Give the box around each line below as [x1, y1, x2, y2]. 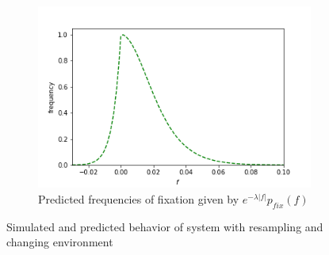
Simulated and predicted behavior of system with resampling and [6, 218, 323, 234]
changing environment [6, 234, 113, 250]
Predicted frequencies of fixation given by [38, 190, 239, 207]
